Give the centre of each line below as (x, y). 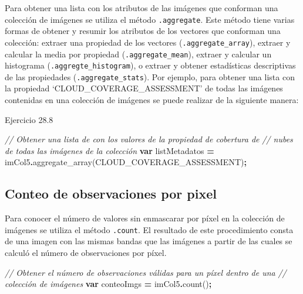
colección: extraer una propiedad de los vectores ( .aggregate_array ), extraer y (148, 42)
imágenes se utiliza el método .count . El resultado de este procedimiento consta (149, 229)
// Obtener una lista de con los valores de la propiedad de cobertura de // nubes (149, 139)
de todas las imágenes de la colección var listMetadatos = (110, 150)
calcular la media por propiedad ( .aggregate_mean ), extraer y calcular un (138, 54)
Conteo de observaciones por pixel (111, 194)
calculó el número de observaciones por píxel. (86, 253)
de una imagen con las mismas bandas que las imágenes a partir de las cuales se (149, 241)
